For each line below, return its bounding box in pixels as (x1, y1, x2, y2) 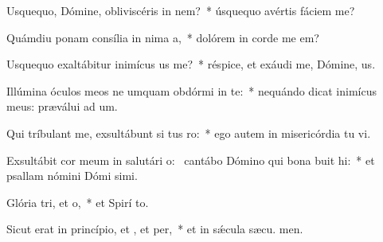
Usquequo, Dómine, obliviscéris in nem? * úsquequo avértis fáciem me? (6, 2, 355, 18)
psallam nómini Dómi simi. (6, 167, 138, 184)
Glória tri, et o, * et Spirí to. (6, 193, 149, 210)
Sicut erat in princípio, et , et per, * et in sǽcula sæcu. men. (6, 221, 303, 237)
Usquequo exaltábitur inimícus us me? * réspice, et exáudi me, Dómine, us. (6, 56, 376, 72)
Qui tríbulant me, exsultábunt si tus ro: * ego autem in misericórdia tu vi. (6, 124, 371, 141)
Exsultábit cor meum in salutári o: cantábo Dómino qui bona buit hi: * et (6, 151, 375, 168)
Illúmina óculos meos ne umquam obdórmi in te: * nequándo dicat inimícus (6, 82, 377, 99)
